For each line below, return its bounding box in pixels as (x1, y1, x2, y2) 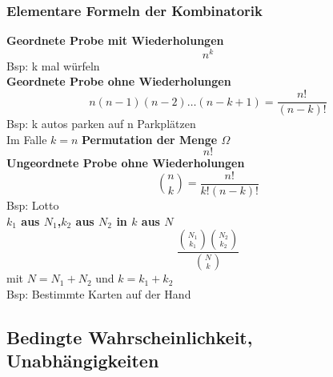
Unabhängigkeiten (6, 348, 159, 373)
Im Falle (6, 130, 47, 147)
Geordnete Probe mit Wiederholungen (6, 32, 224, 49)
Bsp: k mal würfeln (6, 57, 100, 74)
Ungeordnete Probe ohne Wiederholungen (6, 154, 245, 171)
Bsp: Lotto (6, 196, 59, 213)
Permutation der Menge (82, 130, 218, 147)
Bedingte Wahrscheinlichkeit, (6, 324, 253, 349)
